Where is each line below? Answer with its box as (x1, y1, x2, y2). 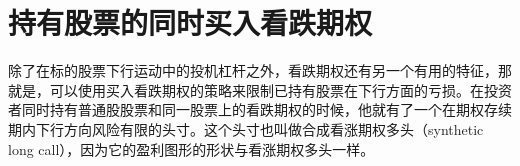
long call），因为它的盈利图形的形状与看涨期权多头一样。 (8, 138, 375, 159)
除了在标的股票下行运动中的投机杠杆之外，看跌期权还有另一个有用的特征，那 (8, 60, 512, 81)
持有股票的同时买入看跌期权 (8, 2, 373, 43)
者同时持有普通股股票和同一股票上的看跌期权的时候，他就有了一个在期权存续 (8, 99, 512, 120)
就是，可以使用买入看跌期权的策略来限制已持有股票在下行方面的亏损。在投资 (8, 79, 512, 100)
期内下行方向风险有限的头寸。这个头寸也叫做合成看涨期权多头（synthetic (8, 118, 484, 139)
